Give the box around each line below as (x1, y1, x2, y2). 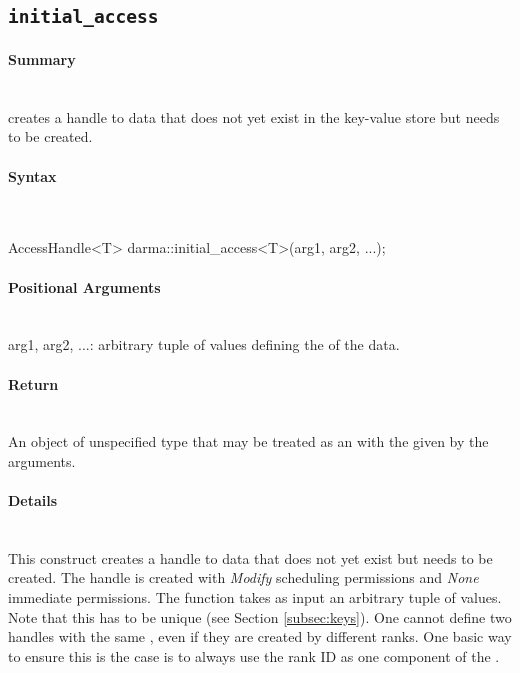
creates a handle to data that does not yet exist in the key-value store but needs (8, 106, 500, 127)
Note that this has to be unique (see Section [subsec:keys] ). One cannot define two (8, 606, 512, 627)
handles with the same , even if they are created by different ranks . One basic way (8, 626, 512, 647)
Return (8, 373, 59, 394)
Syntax (8, 165, 57, 186)
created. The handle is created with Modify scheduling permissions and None (8, 567, 479, 588)
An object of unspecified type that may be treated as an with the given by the (8, 431, 489, 452)
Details (8, 490, 58, 511)
